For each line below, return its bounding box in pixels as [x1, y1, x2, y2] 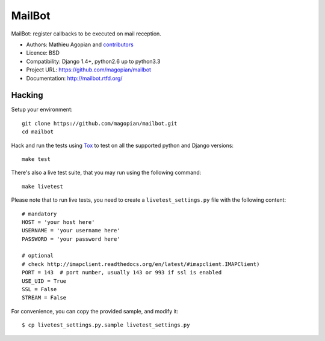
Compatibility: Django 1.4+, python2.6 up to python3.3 [26, 58, 161, 65]
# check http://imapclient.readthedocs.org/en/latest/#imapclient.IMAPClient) [22, 261, 260, 267]
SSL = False [22, 286, 57, 293]
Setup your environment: [11, 106, 73, 113]
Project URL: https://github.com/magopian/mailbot [26, 66, 152, 73]
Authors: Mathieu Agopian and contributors [26, 41, 134, 48]
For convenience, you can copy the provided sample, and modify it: [11, 307, 179, 315]
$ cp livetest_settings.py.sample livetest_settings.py [22, 322, 190, 328]
